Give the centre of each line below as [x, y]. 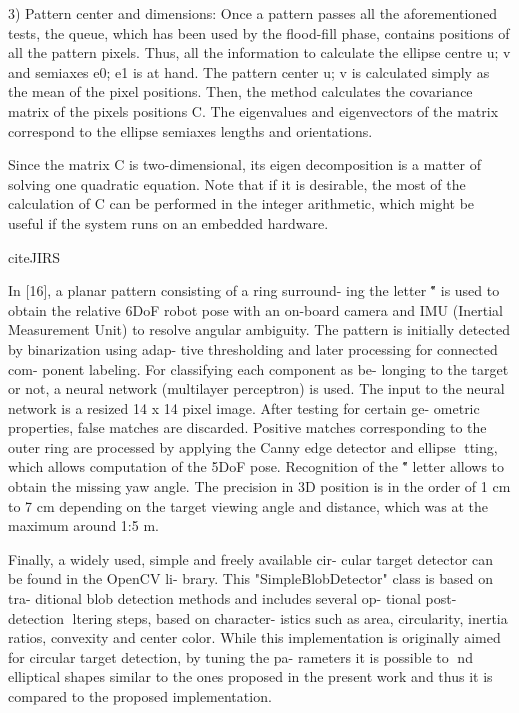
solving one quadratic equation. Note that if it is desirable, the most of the [237, 183]
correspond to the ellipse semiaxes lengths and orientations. [190, 130]
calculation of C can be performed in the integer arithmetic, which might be [241, 203]
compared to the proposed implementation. [140, 696]
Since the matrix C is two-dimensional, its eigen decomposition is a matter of [244, 164]
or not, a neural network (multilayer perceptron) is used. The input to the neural [256, 388]
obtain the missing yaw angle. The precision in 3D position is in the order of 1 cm [259, 486]
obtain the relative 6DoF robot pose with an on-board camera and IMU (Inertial [255, 309]
